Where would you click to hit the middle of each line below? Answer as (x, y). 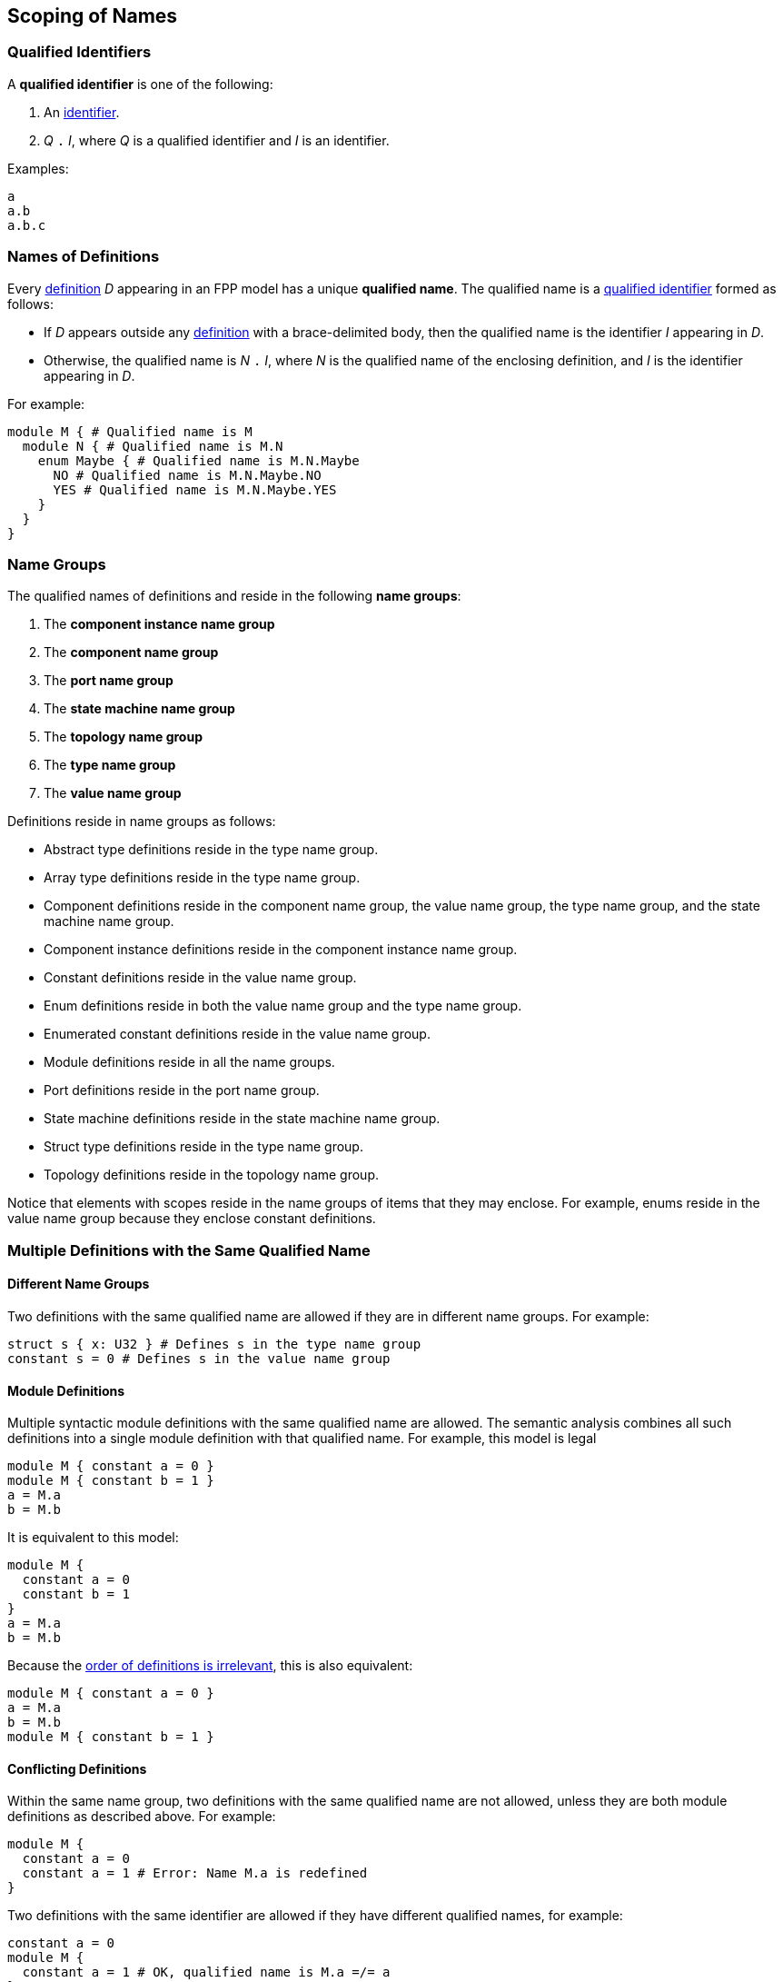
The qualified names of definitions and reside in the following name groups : (234, 596)
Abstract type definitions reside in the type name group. (211, 850)
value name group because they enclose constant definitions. (192, 1219)
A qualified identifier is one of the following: (140, 84)
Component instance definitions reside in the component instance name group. (281, 950)
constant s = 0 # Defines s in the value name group (199, 1358)
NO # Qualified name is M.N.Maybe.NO (187, 475)
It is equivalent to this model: (93, 1538)
